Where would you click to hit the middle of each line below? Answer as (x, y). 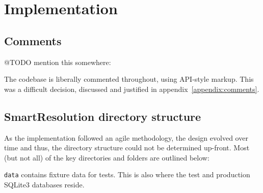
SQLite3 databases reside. (44, 184)
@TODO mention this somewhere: (58, 62)
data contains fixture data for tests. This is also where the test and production (127, 174)
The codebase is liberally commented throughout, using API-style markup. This (129, 79)
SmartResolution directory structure (103, 116)
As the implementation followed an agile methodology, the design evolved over (126, 137)
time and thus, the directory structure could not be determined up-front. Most (127, 148)
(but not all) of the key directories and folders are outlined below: (107, 157)
